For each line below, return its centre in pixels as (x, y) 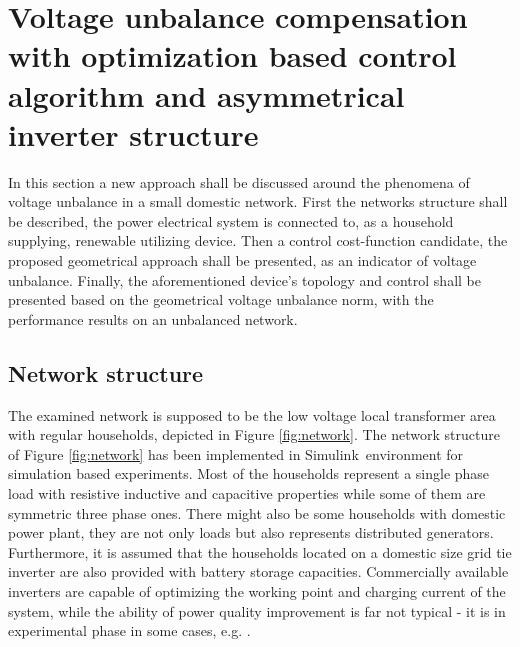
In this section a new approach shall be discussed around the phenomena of (239, 181)
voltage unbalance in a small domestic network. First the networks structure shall (258, 201)
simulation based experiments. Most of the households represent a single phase (249, 473)
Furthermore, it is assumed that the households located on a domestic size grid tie (260, 551)
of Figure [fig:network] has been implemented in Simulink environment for (236, 453)
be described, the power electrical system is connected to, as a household (231, 220)
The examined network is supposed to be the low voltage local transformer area (252, 414)
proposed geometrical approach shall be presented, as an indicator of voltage (242, 260)
